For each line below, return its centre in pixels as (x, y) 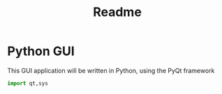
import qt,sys (28, 83)
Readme (117, 12)
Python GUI (41, 51)
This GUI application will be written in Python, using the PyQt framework (111, 70)
